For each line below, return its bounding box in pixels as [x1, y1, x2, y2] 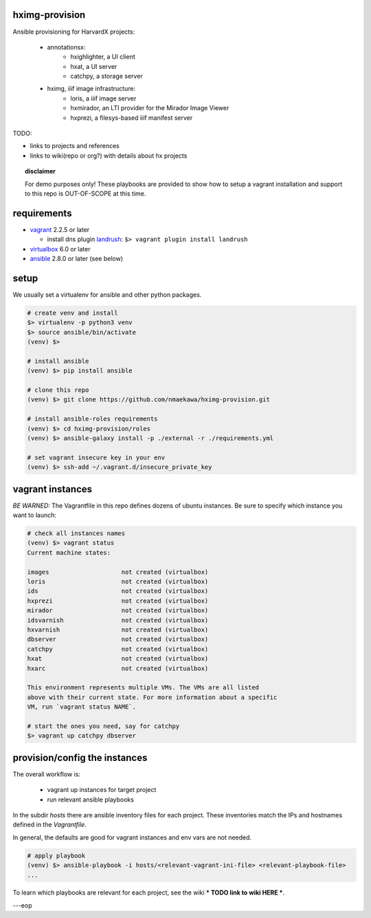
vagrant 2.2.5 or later [30, 225, 90, 233]
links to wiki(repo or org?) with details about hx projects [30, 152, 188, 160]
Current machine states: [27, 548, 111, 556]
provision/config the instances [12, 751, 148, 764]
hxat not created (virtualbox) [27, 655, 209, 663]
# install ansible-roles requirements [27, 415, 158, 423]
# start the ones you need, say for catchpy [27, 722, 180, 730]
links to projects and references [30, 142, 120, 150]
